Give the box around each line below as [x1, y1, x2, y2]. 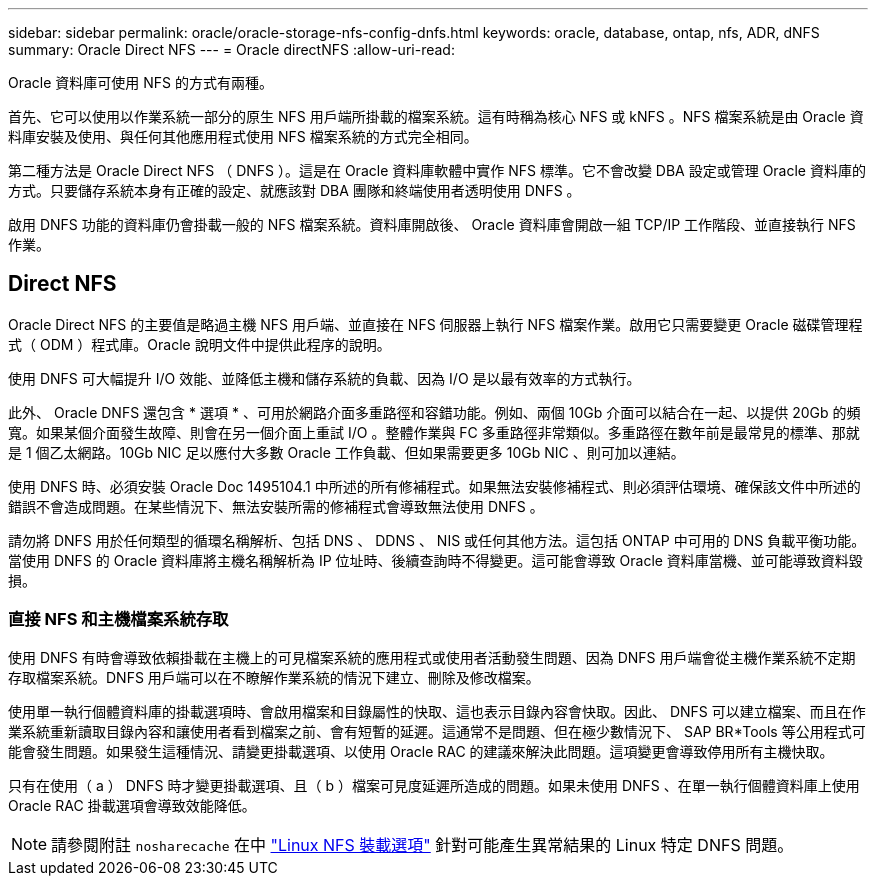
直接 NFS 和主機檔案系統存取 [8, 609, 229, 630]
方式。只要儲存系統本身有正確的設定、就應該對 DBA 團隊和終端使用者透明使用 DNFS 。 [8, 182, 581, 199]
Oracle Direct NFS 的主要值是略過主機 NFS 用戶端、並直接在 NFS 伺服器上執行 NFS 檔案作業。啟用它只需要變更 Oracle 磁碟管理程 [8, 315, 863, 333]
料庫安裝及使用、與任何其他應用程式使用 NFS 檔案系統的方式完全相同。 [8, 128, 478, 145]
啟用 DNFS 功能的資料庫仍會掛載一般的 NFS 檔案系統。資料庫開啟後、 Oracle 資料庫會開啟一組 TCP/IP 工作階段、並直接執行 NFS [8, 216, 856, 233]
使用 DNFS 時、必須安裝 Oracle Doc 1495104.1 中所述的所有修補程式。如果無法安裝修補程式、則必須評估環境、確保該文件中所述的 [8, 477, 861, 495]
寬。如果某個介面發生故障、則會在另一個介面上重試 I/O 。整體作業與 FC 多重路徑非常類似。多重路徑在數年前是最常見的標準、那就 [8, 423, 860, 441]
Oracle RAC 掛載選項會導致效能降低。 [8, 796, 256, 814]
